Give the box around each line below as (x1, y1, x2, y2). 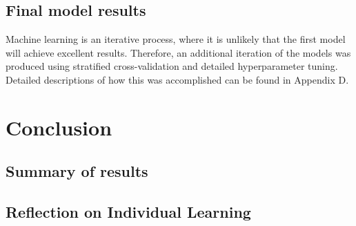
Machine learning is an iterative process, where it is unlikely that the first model (6, 32, 346, 46)
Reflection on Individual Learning (6, 201, 251, 223)
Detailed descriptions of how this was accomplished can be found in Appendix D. (6, 72, 349, 86)
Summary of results (6, 160, 148, 182)
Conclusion (6, 113, 112, 141)
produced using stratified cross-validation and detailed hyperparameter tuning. (6, 59, 338, 73)
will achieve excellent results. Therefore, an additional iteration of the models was (6, 45, 351, 59)
